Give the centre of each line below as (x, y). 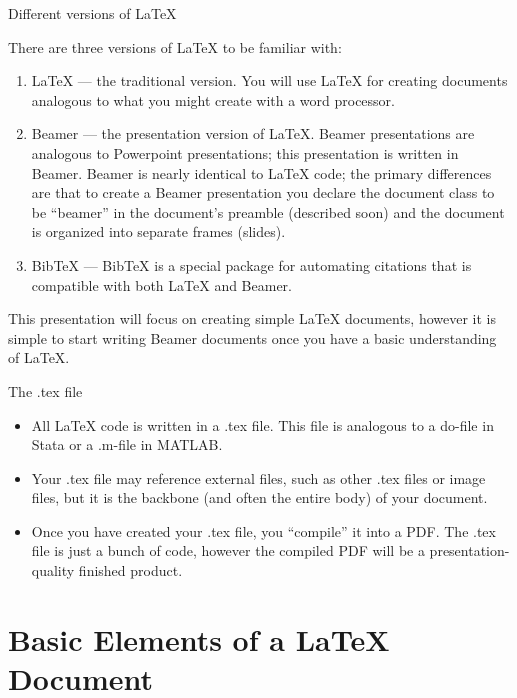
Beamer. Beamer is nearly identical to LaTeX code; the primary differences (261, 172)
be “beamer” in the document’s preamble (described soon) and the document (268, 211)
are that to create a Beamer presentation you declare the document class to (263, 192)
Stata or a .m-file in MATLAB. (127, 444)
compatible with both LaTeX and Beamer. (161, 284)
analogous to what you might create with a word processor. (213, 99)
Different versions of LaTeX (92, 13)
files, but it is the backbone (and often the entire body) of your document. (259, 497)
